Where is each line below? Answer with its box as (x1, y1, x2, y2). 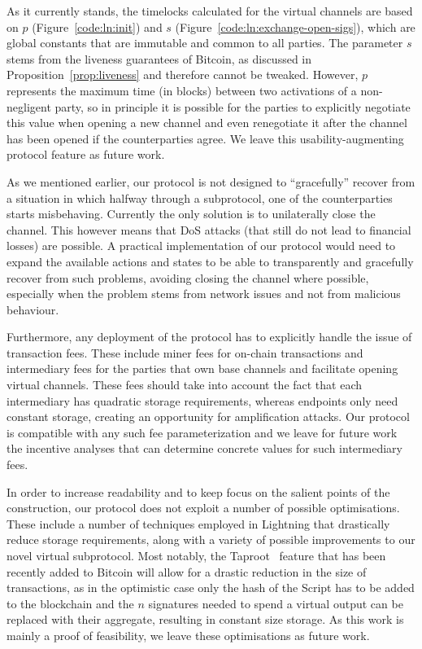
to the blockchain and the (7, 594, 134, 612)
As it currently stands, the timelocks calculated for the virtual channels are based (7, 2, 413, 19)
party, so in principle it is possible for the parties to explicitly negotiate (54, 98, 411, 115)
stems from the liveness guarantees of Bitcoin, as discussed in (7, 50, 312, 67)
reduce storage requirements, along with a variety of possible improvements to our (7, 531, 415, 548)
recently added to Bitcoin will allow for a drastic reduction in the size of (7, 563, 367, 580)
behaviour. (7, 300, 59, 318)
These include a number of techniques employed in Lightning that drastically (7, 515, 390, 532)
